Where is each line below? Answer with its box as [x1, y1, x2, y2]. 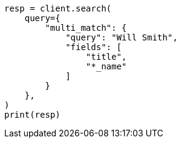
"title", [85, 52, 127, 62]
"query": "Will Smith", [65, 33, 178, 42]
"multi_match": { [45, 23, 127, 33]
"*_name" [85, 62, 127, 71]
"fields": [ [65, 42, 122, 52]
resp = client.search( [4, 4, 112, 13]
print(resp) [4, 110, 61, 119]
